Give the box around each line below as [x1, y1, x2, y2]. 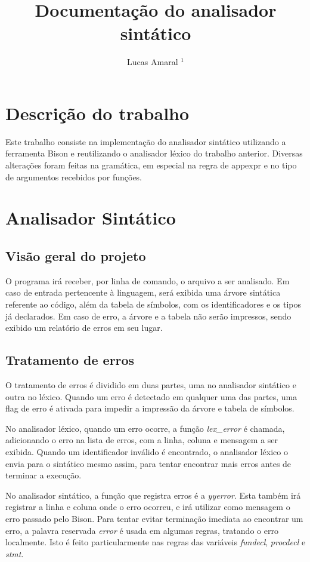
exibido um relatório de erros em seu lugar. [5, 321, 163, 334]
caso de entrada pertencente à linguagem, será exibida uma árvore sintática [5, 286, 281, 299]
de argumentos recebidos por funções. [5, 170, 142, 183]
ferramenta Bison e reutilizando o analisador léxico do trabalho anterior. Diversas [5, 147, 303, 159]
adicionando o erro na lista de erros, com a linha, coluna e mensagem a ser [5, 434, 278, 446]
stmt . [5, 547, 24, 560]
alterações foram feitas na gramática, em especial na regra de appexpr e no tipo [5, 159, 297, 171]
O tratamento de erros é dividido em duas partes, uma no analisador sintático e [5, 378, 296, 391]
